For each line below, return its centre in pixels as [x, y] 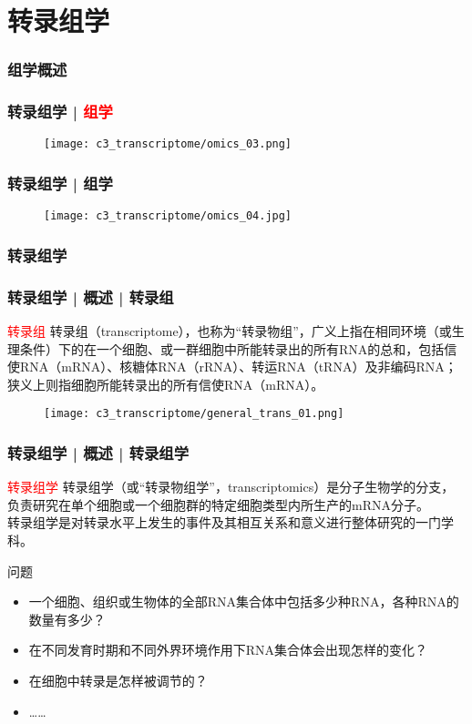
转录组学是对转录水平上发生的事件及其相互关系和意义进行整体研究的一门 [224, 522]
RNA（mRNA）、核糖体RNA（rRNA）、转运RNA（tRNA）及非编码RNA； [238, 367]
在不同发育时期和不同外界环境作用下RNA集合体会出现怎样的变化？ [228, 650]
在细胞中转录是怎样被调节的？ [118, 681]
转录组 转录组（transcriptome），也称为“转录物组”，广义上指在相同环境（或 [230, 331]
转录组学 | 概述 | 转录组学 [98, 452]
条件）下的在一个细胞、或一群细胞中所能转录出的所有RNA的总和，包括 [232, 348]
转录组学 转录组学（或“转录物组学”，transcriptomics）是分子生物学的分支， [231, 487]
